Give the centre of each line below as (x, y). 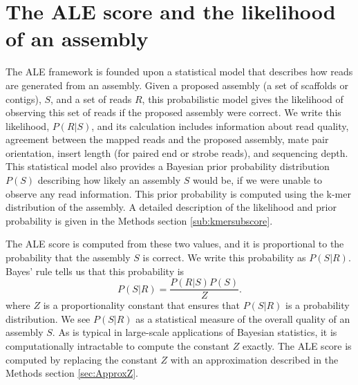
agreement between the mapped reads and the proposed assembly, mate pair (167, 139)
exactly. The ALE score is (297, 346)
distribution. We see (48, 318)
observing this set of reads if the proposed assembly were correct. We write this (173, 112)
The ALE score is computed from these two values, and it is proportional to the (175, 244)
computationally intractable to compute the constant (118, 346)
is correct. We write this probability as (224, 257)
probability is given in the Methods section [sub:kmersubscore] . (139, 220)
